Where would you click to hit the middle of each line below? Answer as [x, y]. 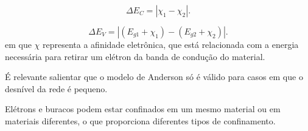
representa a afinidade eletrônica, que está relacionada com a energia [171, 44]
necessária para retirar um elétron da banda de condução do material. [135, 56]
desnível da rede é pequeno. [56, 88]
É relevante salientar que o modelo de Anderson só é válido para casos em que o [154, 77]
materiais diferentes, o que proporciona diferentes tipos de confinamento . [140, 120]
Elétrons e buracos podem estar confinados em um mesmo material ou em [143, 109]
